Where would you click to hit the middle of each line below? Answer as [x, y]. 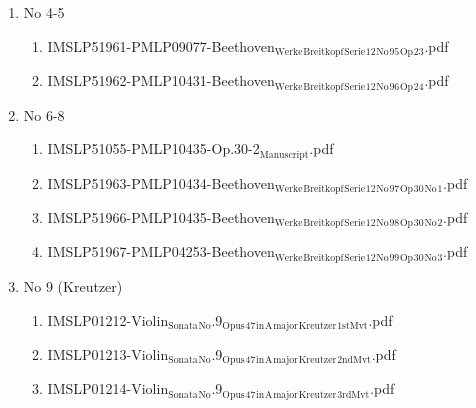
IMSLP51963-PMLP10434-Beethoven [161, 182]
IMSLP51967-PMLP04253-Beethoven [161, 251]
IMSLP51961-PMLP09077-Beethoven [161, 45]
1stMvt [352, 325]
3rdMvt [353, 394]
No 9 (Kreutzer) [73, 285]
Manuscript [284, 154]
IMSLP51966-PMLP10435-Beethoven [161, 217]
